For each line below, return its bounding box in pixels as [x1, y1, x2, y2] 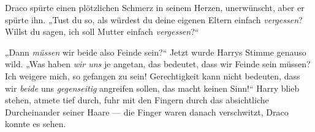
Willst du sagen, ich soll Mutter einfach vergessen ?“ [5, 25, 199, 38]
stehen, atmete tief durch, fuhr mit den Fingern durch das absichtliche [5, 94, 269, 106]
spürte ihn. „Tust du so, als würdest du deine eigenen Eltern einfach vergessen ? [5, 13, 303, 26]
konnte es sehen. [5, 117, 66, 130]
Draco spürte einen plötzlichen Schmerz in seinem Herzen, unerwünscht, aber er [5, 1, 305, 13]
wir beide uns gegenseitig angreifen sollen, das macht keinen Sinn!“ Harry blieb [5, 81, 300, 94]
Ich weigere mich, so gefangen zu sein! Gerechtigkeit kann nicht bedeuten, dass [5, 69, 300, 82]
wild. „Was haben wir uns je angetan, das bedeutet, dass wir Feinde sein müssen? [5, 57, 311, 70]
